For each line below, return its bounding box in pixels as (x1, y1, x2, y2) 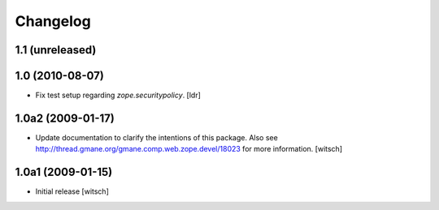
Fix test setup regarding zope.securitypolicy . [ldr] (35, 90, 201, 101)
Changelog (15, 12, 91, 30)
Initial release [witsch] (35, 186, 109, 196)
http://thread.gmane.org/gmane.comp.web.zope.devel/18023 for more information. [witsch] (35, 144, 343, 154)
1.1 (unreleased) (15, 43, 97, 57)
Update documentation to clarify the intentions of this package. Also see (35, 132, 278, 142)
